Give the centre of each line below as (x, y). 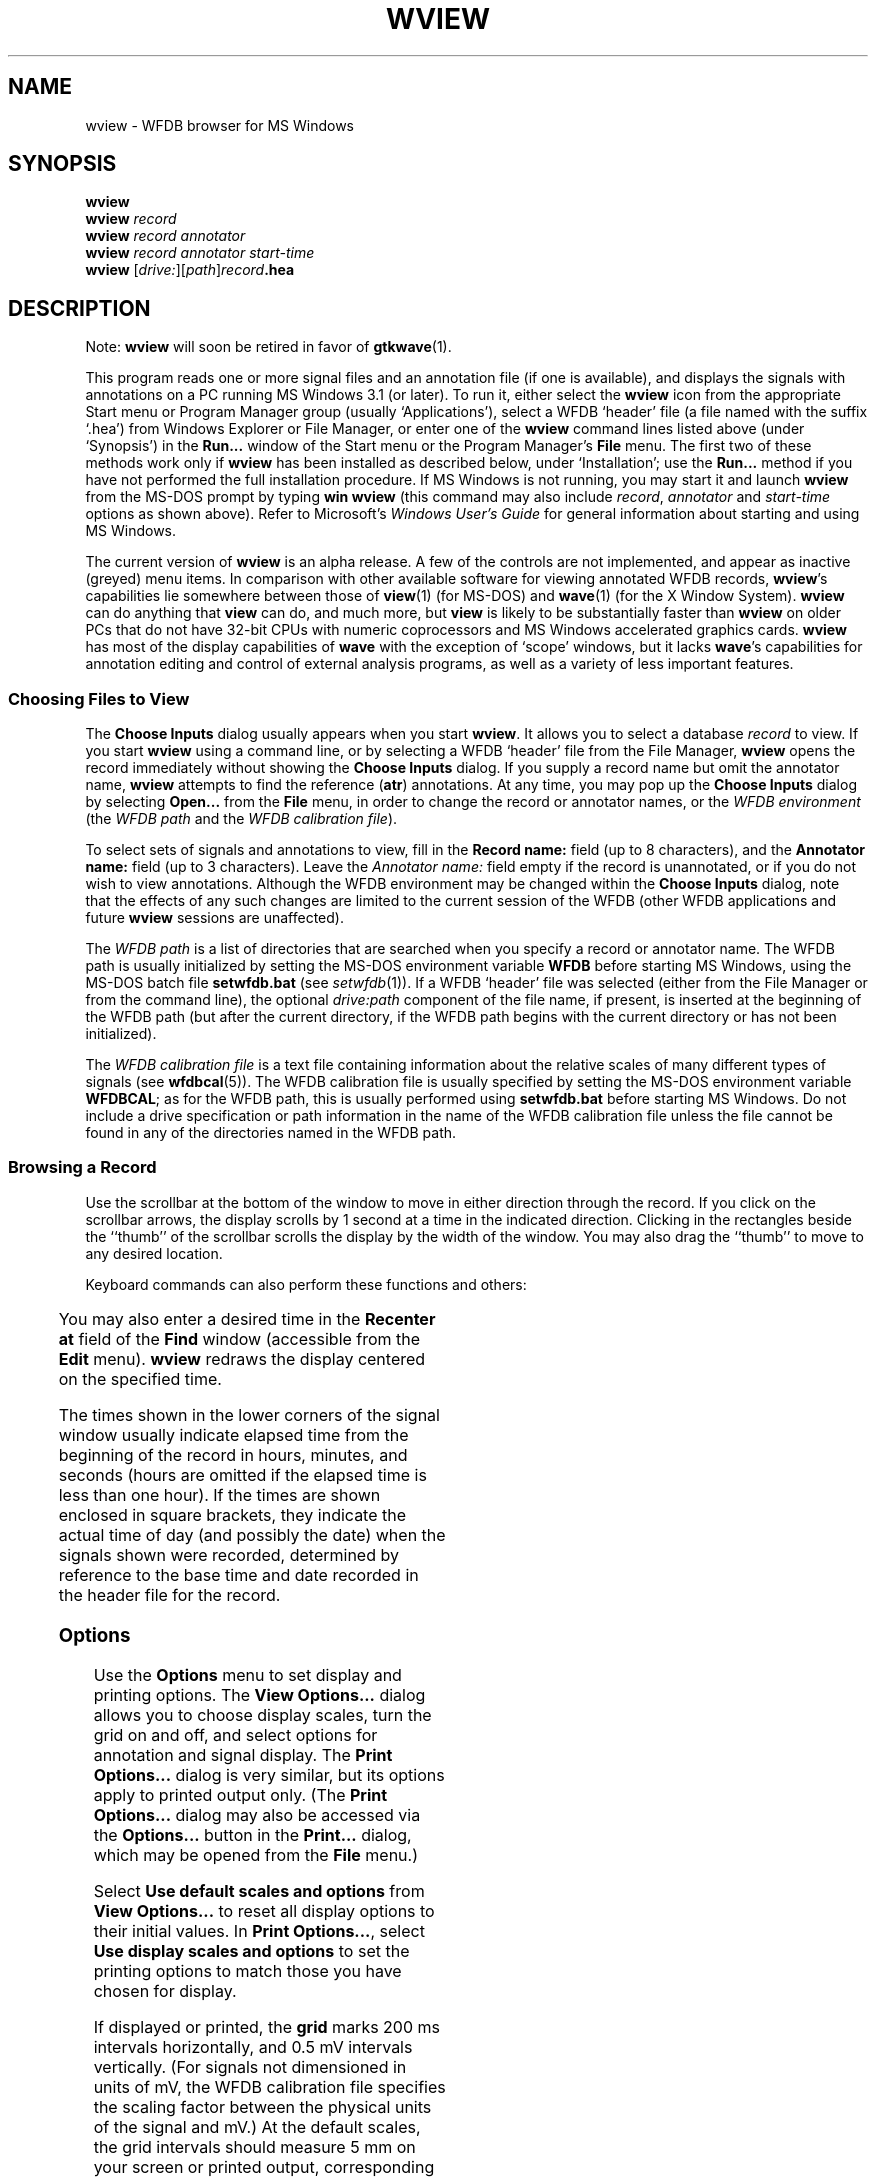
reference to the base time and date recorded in (238, 1574)
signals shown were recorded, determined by (228, 1554)
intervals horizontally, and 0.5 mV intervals (253, 2047)
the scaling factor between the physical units (262, 2107)
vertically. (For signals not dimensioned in (250, 2067)
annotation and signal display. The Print (243, 1755)
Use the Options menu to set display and (247, 1675)
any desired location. (154, 1253)
